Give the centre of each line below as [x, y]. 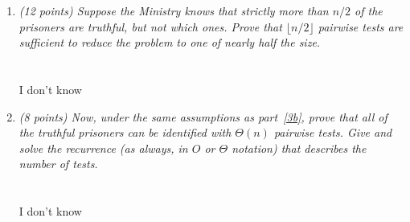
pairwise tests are [361, 26]
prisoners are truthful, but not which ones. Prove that [150, 26]
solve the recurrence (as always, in [103, 148]
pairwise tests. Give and [333, 132]
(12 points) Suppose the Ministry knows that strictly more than [174, 10]
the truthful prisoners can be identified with [125, 132]
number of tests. [58, 164]
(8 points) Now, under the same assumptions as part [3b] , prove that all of [203, 116]
